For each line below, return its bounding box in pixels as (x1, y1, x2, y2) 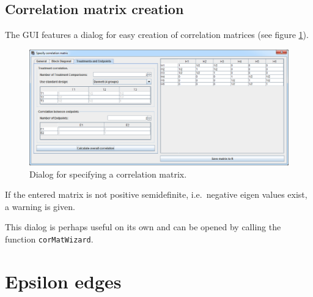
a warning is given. (5, 200, 75, 212)
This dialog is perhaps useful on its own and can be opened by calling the (5, 220, 281, 233)
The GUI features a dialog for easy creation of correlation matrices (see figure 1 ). (5, 28, 309, 41)
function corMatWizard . (5, 232, 94, 245)
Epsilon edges (5, 268, 122, 293)
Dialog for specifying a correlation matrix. (29, 167, 187, 180)
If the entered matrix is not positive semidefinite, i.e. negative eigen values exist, (5, 188, 307, 201)
